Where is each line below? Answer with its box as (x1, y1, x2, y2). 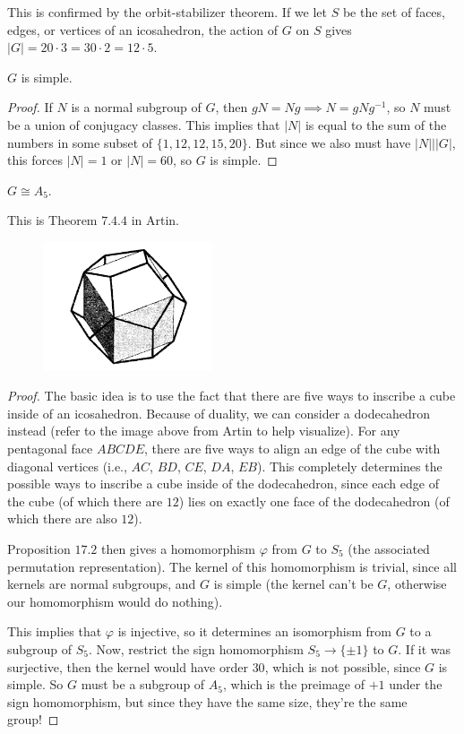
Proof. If (7, 98, 53, 117)
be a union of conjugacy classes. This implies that (7, 115, 280, 134)
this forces (7, 151, 64, 169)
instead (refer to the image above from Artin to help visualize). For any (7, 421, 400, 440)
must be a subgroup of (81, 675, 205, 694)
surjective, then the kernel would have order (7, 657, 248, 676)
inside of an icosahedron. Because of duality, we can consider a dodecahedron (7, 403, 430, 422)
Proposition (7, 539, 71, 557)
